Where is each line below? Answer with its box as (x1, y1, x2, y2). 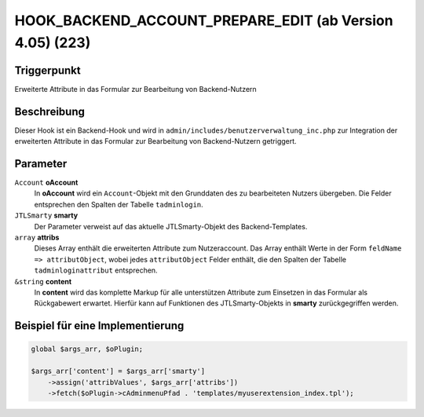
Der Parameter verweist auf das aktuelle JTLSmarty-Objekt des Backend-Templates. (34, 221, 308, 231)
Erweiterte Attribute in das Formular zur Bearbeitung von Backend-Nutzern (14, 84, 257, 93)
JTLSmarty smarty (14, 210, 79, 220)
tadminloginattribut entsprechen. (34, 265, 158, 275)
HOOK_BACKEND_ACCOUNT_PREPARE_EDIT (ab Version (14, 12, 393, 29)
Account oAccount (14, 177, 79, 188)
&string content (14, 276, 72, 286)
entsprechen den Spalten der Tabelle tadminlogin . (34, 199, 203, 209)
